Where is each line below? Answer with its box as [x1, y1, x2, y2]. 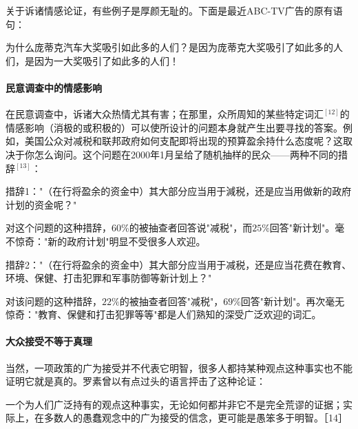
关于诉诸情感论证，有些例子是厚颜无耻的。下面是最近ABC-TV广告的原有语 [6, 3, 343, 17]
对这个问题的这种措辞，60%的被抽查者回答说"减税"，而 [6, 220, 253, 235]
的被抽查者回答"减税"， [119, 293, 224, 308]
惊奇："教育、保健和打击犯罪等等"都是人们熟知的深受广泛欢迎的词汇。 [6, 307, 322, 322]
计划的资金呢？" [6, 197, 77, 211]
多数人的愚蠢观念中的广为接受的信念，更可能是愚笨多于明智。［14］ [43, 410, 348, 425]
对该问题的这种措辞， [6, 293, 102, 308]
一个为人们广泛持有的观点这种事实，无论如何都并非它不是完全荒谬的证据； [6, 397, 343, 411]
